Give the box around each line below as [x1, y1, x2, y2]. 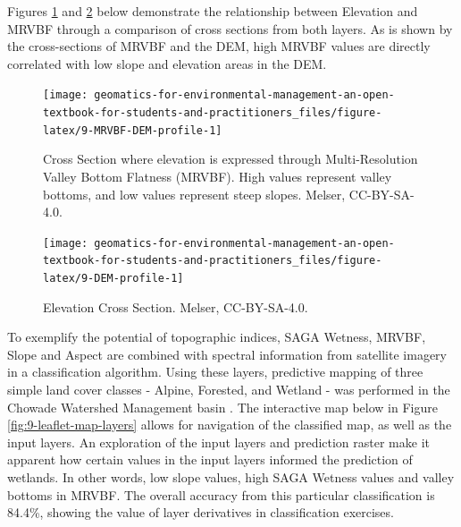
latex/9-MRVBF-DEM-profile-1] [43, 123, 222, 137]
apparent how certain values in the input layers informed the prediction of [7, 450, 413, 469]
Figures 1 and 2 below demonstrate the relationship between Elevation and [7, 2, 418, 20]
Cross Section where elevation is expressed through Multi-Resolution [43, 149, 418, 168]
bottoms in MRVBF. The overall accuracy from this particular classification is [7, 485, 435, 504]
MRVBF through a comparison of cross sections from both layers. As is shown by [7, 19, 453, 38]
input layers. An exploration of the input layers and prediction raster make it [7, 432, 431, 451]
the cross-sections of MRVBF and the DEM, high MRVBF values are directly [7, 37, 431, 55]
